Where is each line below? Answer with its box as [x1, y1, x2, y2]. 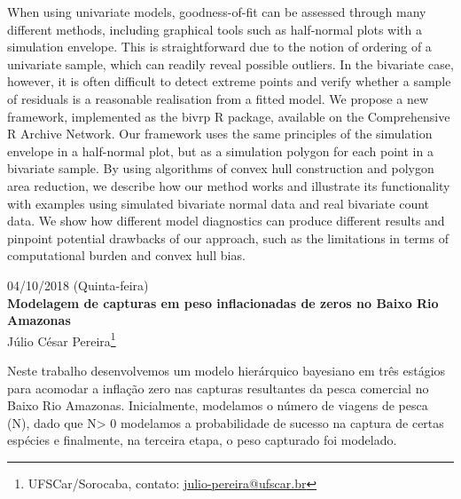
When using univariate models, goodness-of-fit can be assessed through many [7, 3, 426, 20]
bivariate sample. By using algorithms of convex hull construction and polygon [7, 159, 434, 178]
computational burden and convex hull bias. [7, 246, 246, 265]
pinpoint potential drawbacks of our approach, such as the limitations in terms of [7, 228, 449, 247]
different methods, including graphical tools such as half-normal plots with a [7, 20, 422, 38]
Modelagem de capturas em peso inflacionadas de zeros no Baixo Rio [7, 293, 439, 312]
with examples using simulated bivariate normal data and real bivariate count [7, 194, 430, 212]
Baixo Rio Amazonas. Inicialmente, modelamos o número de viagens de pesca [7, 396, 428, 415]
